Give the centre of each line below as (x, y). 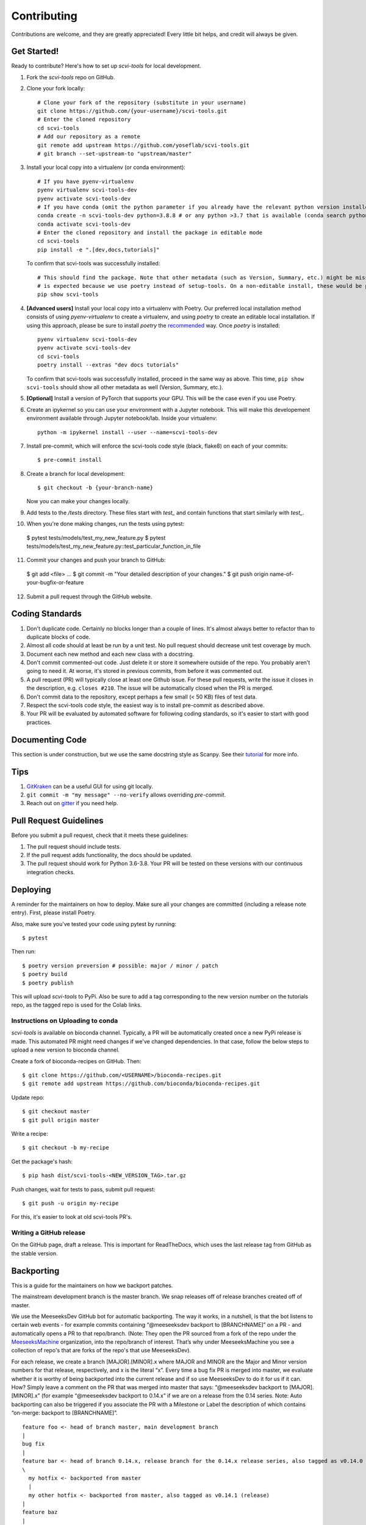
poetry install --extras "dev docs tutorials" (108, 365)
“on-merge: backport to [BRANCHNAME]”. (65, 1413)
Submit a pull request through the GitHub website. (89, 596)
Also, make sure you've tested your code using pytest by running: (94, 924)
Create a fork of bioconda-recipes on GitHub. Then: (76, 1061)
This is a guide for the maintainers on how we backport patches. (92, 1285)
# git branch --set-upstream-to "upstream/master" (115, 153)
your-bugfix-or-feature (55, 583)
